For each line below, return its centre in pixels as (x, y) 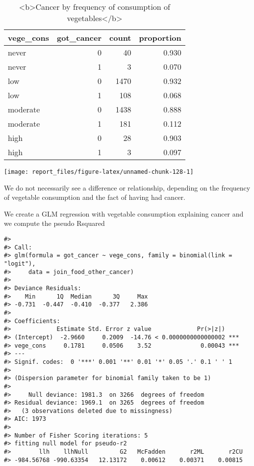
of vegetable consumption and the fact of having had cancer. (95, 197)
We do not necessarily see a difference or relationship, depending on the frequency (127, 187)
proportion (160, 38)
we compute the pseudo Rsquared (54, 223)
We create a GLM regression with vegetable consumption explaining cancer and (124, 213)
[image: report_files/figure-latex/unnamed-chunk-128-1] (99, 172)
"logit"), (20, 264)
